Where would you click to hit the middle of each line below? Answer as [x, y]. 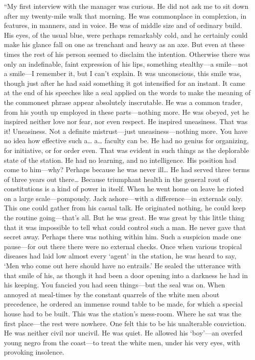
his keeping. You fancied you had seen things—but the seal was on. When [115, 285]
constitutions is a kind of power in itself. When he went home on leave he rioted [124, 189]
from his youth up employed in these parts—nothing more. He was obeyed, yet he [127, 112]
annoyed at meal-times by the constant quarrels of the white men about [112, 294]
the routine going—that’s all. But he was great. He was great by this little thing [124, 218]
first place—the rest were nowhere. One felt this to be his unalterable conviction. [125, 323]
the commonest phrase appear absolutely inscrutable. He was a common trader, [123, 102]
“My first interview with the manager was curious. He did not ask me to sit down [126, 6]
